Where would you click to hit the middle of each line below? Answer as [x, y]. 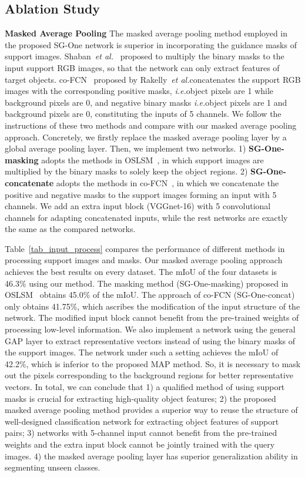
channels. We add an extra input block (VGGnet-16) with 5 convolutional [138, 206]
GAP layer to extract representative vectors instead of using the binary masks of [150, 340]
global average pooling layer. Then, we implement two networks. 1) [125, 148]
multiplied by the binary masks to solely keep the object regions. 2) [126, 171]
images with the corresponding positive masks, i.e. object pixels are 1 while [139, 91]
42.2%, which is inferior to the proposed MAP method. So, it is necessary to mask [153, 363]
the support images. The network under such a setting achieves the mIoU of [142, 352]
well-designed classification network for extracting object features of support [142, 421]
